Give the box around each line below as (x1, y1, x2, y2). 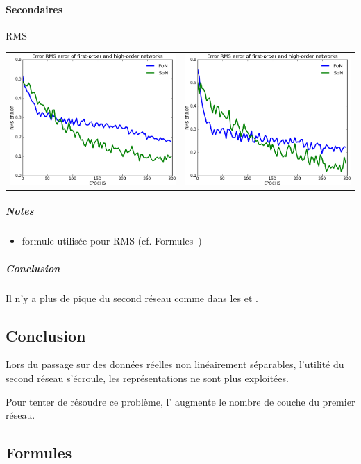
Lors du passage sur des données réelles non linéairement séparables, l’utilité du (6, 357, 344, 372)
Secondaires (6, 1, 63, 16)
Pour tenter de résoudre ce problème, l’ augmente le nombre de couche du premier (6, 394, 355, 408)
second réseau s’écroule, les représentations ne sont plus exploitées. (6, 370, 289, 385)
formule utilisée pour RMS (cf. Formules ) (22, 233, 202, 248)
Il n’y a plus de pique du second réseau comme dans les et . (6, 290, 258, 305)
